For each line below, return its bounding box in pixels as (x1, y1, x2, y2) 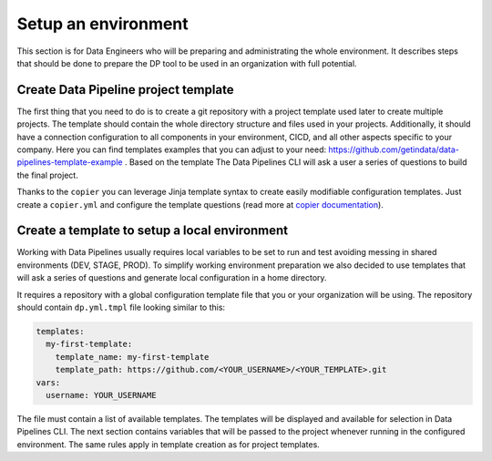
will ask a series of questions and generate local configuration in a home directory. (16, 272, 327, 283)
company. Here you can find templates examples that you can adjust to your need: (16, 144, 327, 155)
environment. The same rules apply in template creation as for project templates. (16, 438, 321, 450)
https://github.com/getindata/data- (328, 144, 460, 155)
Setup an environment (16, 14, 189, 34)
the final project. (16, 169, 79, 180)
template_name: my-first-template (55, 352, 210, 362)
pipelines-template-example (16, 157, 123, 168)
